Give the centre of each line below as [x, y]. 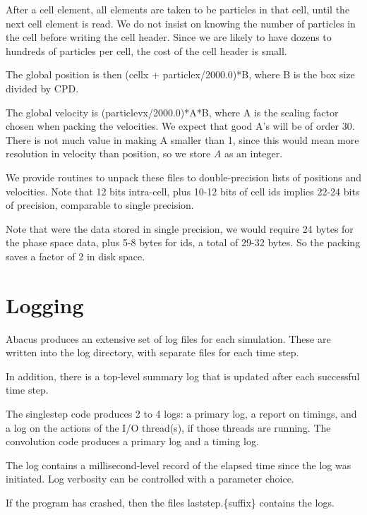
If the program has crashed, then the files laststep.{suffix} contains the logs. [170, 502]
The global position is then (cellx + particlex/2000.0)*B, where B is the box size [180, 74]
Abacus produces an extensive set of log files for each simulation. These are [168, 338]
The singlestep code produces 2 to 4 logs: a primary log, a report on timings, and [181, 413]
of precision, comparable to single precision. [100, 205]
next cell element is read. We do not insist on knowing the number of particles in [181, 23]
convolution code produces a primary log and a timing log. [132, 441]
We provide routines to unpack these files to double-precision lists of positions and [183, 177]
